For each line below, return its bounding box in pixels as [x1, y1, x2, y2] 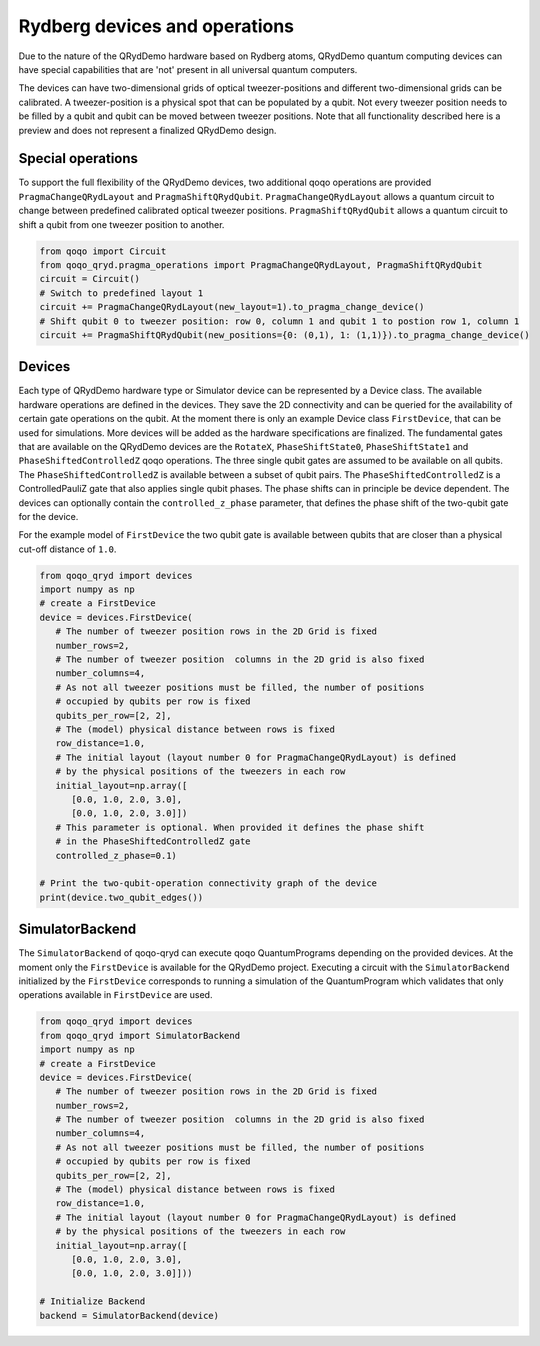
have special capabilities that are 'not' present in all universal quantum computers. [18, 63, 358, 75]
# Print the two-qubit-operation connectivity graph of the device [39, 878, 378, 889]
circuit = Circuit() [39, 273, 140, 285]
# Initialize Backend [39, 1296, 146, 1307]
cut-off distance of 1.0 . [18, 543, 117, 555]
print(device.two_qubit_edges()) [39, 891, 204, 903]
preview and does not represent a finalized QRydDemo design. [18, 124, 277, 136]
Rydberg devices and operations [18, 15, 295, 37]
